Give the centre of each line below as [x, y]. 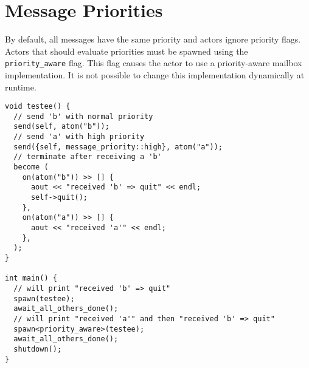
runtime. [21, 87]
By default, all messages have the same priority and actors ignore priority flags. [153, 39]
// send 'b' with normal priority [83, 116]
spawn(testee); [44, 298]
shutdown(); [38, 349]
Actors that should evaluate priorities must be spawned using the [127, 51]
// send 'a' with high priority [79, 137]
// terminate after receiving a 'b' [88, 157]
